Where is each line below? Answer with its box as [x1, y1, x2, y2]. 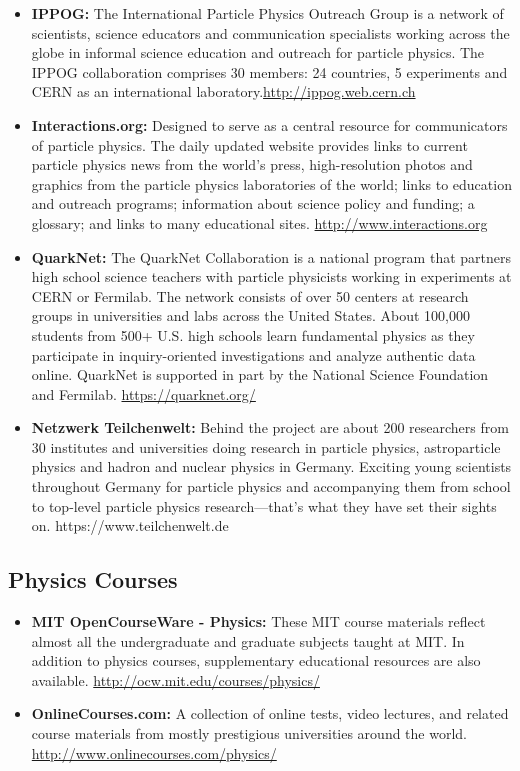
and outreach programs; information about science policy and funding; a [31, 193, 475, 214]
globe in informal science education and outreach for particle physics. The [31, 42, 485, 63]
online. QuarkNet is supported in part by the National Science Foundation [31, 364, 489, 385]
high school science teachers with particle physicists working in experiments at [31, 266, 512, 287]
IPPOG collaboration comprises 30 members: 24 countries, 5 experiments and [31, 61, 508, 82]
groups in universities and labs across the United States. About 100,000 [31, 305, 470, 326]
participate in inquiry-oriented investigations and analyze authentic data [31, 344, 476, 365]
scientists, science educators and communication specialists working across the [31, 22, 510, 43]
